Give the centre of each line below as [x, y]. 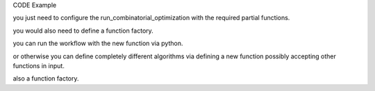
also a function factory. [46, 78]
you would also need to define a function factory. [83, 31]
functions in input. [39, 65]
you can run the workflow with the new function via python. [98, 43]
